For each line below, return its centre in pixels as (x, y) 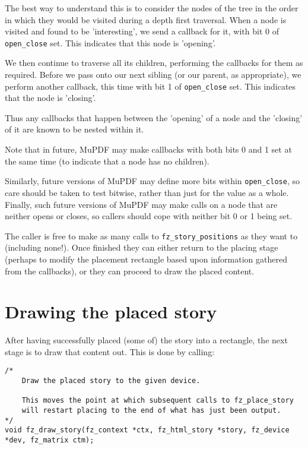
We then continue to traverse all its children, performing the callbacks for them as (154, 63)
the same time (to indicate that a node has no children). (107, 161)
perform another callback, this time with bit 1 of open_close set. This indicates (150, 86)
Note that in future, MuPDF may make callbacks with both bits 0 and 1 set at (148, 149)
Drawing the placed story (111, 312)
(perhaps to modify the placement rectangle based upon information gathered (146, 259)
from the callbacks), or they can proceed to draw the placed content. (130, 271)
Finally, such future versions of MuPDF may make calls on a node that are (141, 204)
